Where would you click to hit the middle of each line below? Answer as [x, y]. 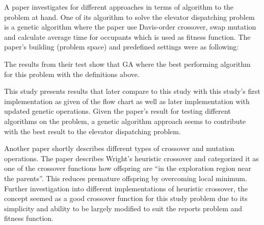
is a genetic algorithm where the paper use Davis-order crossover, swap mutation [130, 27]
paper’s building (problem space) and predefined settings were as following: [122, 47]
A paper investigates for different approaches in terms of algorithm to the [119, 7]
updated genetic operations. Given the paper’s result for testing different [117, 111]
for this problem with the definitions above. [72, 74]
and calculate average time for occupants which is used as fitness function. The [127, 36]
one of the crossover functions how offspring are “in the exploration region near [128, 168]
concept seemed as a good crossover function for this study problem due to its [126, 198]
